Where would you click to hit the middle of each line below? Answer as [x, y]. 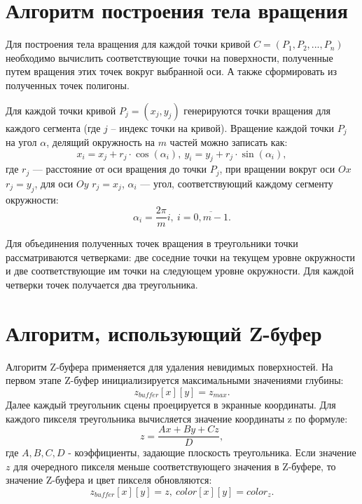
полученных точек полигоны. [68, 85]
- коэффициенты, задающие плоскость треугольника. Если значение [212, 452]
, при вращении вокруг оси [277, 169]
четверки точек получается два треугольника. [102, 285]
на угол [21, 141]
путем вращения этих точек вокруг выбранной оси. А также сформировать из [171, 71]
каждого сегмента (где [53, 127]
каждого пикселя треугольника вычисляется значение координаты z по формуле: [177, 418]
